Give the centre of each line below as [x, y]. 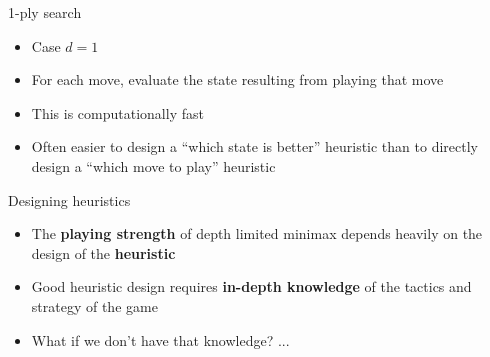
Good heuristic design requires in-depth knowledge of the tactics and [251, 286]
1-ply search [45, 12]
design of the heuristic [103, 252]
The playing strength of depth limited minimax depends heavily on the [257, 233]
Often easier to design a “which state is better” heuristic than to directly [254, 146]
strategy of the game [94, 305]
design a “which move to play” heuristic [153, 165]
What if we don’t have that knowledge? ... [160, 339]
